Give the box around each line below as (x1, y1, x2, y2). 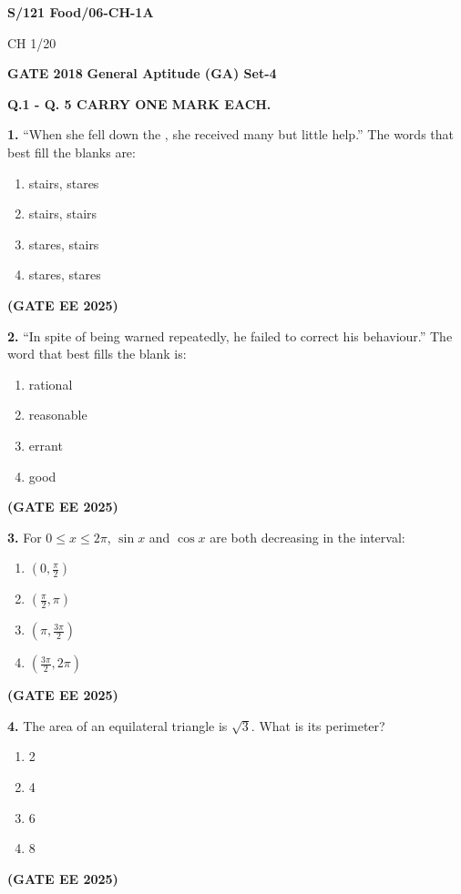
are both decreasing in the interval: (210, 527, 405, 546)
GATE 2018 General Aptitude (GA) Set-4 (7, 64, 277, 83)
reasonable (28, 405, 87, 424)
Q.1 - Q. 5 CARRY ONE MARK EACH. (7, 94, 271, 113)
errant (28, 435, 63, 454)
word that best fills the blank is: (7, 344, 187, 363)
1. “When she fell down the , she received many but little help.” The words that (7, 125, 454, 144)
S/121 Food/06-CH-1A (7, 3, 154, 21)
